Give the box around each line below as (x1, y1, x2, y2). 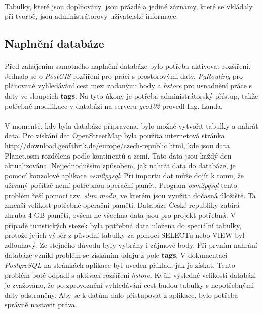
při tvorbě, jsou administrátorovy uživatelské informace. (5, 11, 178, 21)
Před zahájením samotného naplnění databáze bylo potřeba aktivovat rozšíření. (5, 60, 251, 71)
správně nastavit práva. (5, 299, 77, 310)
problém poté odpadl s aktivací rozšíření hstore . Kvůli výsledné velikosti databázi (5, 269, 256, 280)
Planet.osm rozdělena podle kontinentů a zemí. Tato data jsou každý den (5, 150, 232, 161)
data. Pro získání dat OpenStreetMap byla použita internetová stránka (5, 130, 225, 141)
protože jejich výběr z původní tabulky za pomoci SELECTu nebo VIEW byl (5, 230, 245, 240)
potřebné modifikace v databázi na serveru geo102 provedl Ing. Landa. (5, 100, 223, 111)
